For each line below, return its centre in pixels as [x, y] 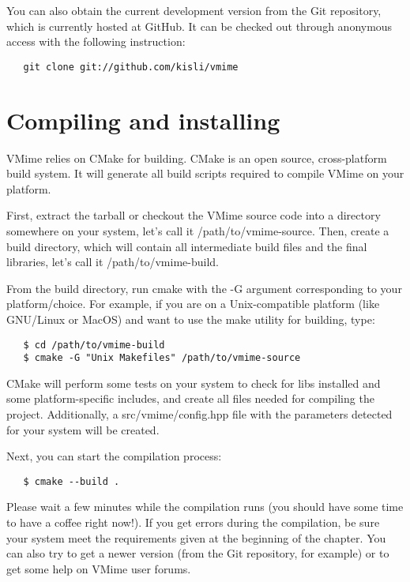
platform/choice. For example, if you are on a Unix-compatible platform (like [193, 304]
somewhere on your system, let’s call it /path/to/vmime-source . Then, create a [198, 230]
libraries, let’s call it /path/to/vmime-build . [113, 262]
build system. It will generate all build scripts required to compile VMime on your [205, 173]
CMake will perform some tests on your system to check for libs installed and [194, 383]
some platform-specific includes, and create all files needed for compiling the [190, 398]
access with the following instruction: [96, 41]
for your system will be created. [83, 429]
